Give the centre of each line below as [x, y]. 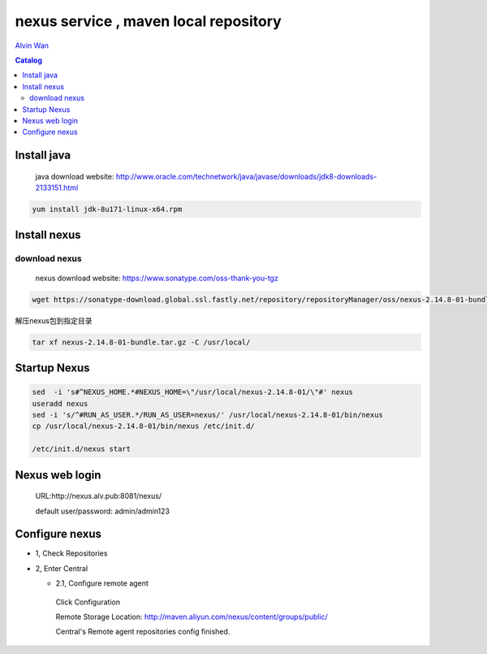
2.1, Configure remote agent [102, 583]
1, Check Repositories [71, 553]
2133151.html [57, 188]
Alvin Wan [32, 45]
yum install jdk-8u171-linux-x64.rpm [107, 210]
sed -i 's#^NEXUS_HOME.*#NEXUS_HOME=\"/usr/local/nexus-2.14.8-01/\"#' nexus [192, 392]
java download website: [75, 176]
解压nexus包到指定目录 [54, 320]
